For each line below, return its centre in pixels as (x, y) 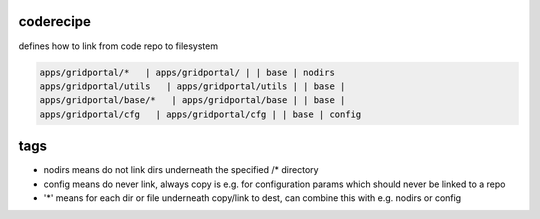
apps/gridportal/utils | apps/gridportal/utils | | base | (192, 86)
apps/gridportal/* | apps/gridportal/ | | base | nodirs (187, 72)
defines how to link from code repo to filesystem (118, 46)
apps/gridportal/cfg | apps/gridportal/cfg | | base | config (200, 114)
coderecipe (55, 21)
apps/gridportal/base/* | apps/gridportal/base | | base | (192, 100)
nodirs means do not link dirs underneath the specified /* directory (181, 170)
